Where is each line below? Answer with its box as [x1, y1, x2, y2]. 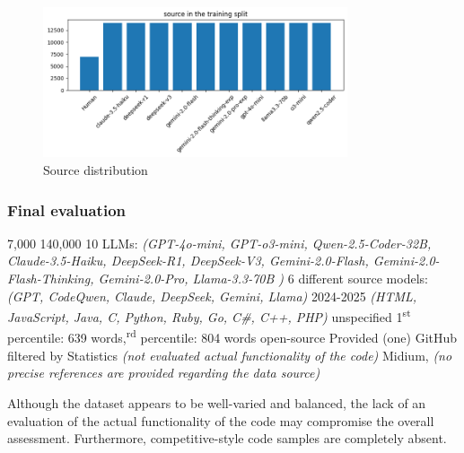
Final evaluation [7, 198, 127, 221]
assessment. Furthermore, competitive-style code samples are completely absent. [7, 429, 447, 448]
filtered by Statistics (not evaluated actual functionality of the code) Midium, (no [7, 345, 452, 364]
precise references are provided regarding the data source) [7, 363, 320, 382]
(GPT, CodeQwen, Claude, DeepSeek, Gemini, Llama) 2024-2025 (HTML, [7, 286, 417, 305]
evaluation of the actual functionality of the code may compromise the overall [7, 411, 434, 430]
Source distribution [43, 161, 148, 179]
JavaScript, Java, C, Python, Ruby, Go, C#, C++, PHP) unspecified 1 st [7, 305, 411, 326]
